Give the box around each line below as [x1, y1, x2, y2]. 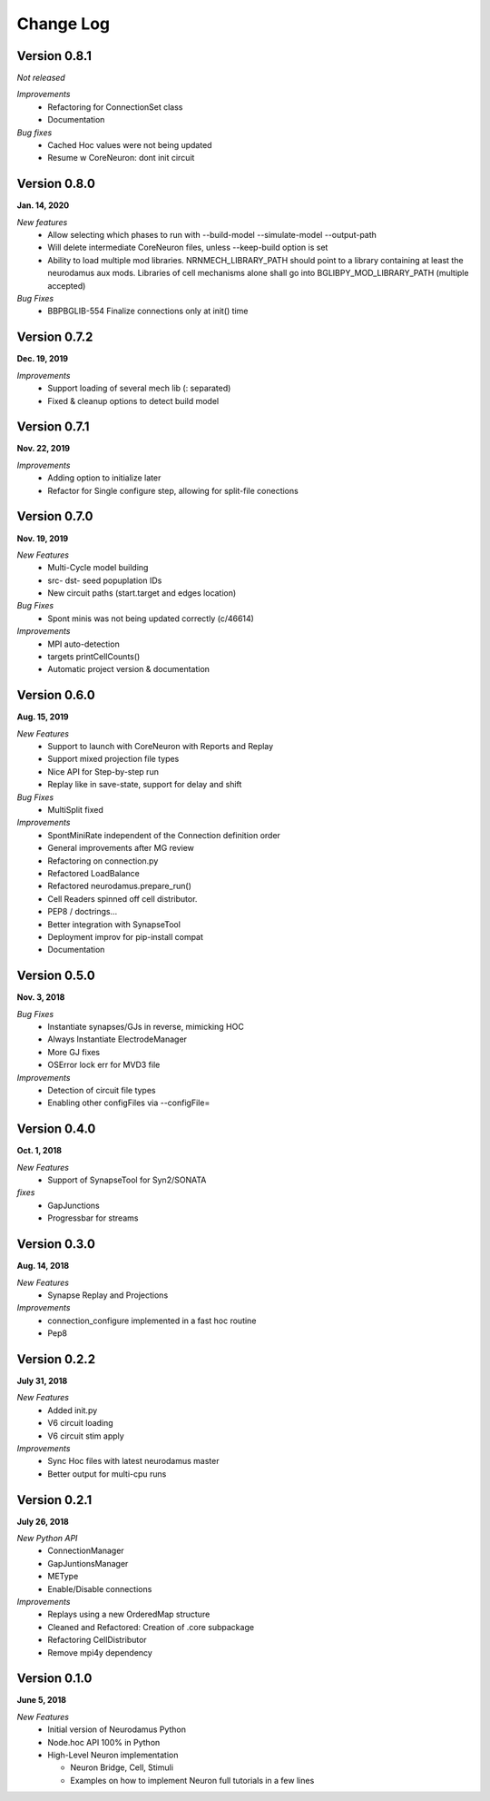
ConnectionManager [47, 1545, 124, 1557]
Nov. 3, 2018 [16, 992, 65, 1003]
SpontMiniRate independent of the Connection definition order [47, 829, 281, 840]
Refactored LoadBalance [47, 868, 140, 878]
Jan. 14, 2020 [16, 200, 70, 211]
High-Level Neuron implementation [47, 1749, 179, 1761]
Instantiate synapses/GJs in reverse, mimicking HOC [47, 1022, 244, 1033]
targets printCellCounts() [47, 651, 141, 662]
